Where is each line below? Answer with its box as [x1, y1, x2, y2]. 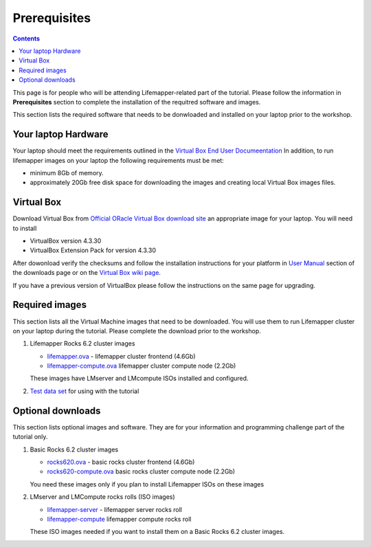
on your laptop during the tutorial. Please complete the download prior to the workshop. [12, 326, 261, 335]
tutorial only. [12, 433, 48, 441]
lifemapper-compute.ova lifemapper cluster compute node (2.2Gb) [47, 361, 236, 370]
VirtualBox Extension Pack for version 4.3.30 [30, 246, 156, 254]
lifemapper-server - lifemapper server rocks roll [47, 505, 182, 513]
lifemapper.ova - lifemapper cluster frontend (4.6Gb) [47, 352, 196, 360]
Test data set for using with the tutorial [30, 387, 139, 395]
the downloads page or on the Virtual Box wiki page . [12, 269, 161, 277]
